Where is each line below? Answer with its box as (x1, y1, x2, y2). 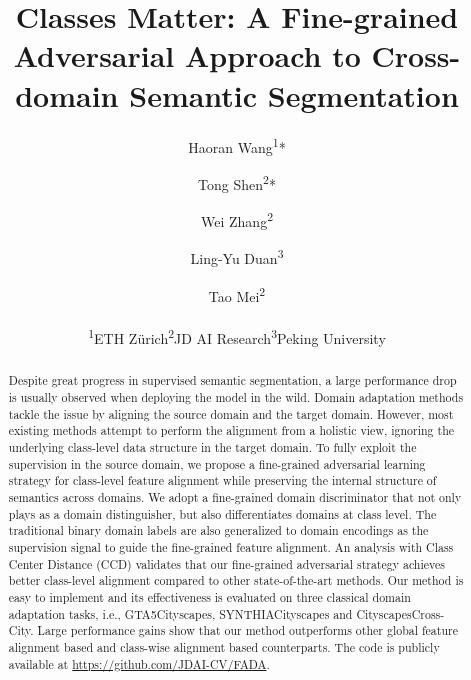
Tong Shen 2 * (198, 170, 276, 194)
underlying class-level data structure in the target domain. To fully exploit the (8, 439, 417, 456)
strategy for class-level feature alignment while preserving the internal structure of (8, 472, 437, 489)
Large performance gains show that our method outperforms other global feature (37, 622, 458, 639)
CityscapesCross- (356, 605, 445, 622)
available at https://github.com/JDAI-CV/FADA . (8, 655, 270, 672)
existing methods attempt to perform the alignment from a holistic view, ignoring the (8, 422, 455, 439)
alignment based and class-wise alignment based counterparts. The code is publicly (8, 638, 440, 655)
